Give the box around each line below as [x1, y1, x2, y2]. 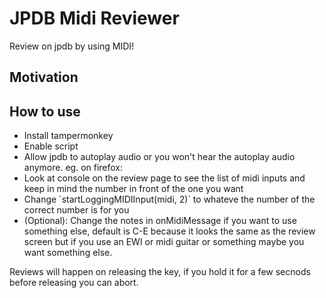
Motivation [9, 69, 79, 86]
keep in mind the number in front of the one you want [23, 183, 244, 195]
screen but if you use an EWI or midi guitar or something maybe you [23, 236, 305, 248]
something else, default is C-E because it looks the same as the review [23, 225, 316, 237]
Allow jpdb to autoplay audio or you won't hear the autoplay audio [23, 151, 296, 163]
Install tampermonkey [23, 130, 114, 142]
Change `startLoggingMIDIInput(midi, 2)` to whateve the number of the [23, 193, 316, 206]
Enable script [23, 140, 79, 152]
